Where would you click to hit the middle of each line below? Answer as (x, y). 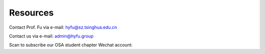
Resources (31, 13)
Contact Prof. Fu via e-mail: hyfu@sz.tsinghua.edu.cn (63, 27)
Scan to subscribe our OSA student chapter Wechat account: (71, 45)
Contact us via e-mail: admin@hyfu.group (51, 36)
